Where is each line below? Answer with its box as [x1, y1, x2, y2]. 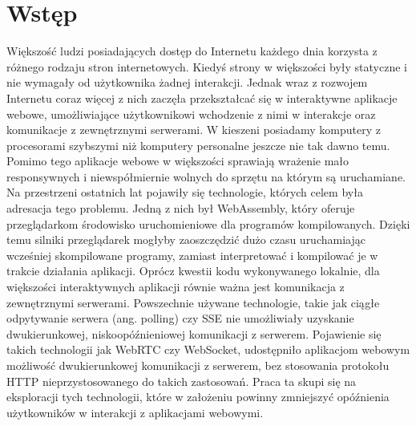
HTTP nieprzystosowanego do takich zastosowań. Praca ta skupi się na [6, 372, 357, 389]
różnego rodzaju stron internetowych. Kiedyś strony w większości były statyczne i [6, 58, 407, 75]
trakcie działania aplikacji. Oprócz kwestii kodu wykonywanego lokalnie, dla [6, 262, 380, 279]
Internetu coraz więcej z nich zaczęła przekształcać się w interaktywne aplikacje [6, 89, 398, 106]
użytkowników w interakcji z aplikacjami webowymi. [6, 404, 264, 420]
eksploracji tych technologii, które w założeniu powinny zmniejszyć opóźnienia [6, 388, 390, 405]
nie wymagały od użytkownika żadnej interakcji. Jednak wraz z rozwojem [6, 74, 368, 91]
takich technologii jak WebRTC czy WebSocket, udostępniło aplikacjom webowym [6, 341, 410, 358]
